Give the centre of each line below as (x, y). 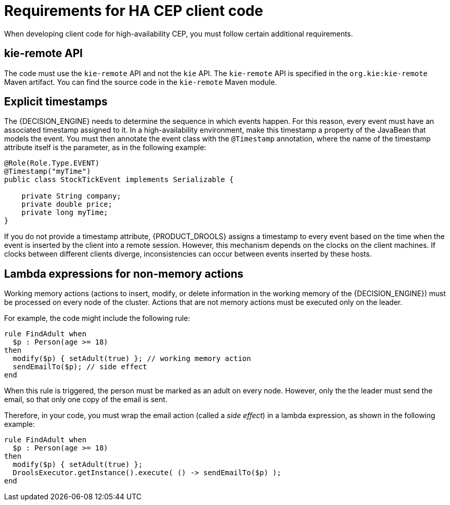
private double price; (67, 204)
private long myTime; (65, 213)
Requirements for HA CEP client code (134, 11)
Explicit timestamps (56, 102)
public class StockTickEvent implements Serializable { (119, 180)
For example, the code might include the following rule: (97, 318)
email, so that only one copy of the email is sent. (86, 400)
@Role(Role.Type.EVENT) (52, 163)
